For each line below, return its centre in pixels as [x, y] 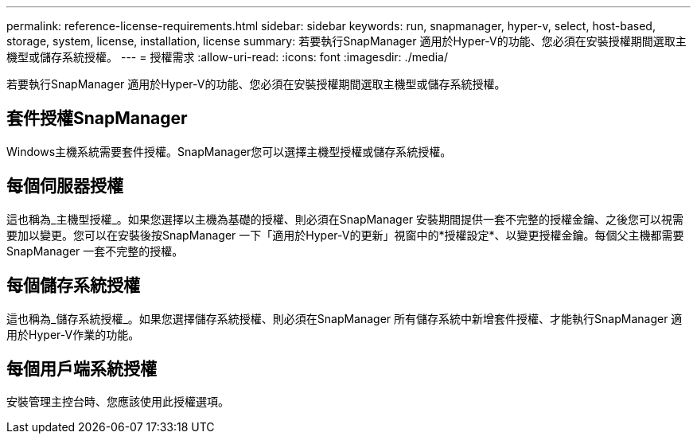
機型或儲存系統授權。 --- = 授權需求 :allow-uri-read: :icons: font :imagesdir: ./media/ [227, 57]
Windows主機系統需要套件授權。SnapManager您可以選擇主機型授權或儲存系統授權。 [229, 151]
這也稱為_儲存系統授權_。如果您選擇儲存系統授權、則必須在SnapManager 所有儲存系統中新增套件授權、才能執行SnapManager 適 [345, 318]
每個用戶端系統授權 [82, 368]
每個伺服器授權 [65, 186]
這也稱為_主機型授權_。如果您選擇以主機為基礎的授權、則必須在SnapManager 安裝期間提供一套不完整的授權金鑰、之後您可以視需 [345, 219]
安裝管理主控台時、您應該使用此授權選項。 [118, 402]
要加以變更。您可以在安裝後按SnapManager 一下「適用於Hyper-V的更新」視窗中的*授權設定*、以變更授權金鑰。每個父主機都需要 [345, 235]
